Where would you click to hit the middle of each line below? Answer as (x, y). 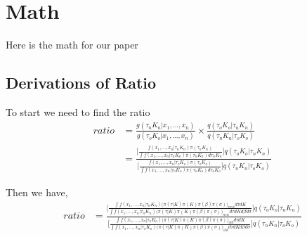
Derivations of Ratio (81, 83)
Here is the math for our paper (72, 45)
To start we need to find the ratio (78, 111)
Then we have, (37, 192)
